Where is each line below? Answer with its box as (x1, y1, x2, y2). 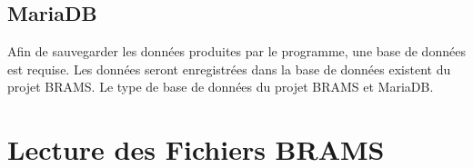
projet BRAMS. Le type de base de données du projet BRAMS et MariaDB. (7, 77, 434, 96)
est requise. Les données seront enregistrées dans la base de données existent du (7, 59, 451, 78)
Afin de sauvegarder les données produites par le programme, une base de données (7, 42, 466, 61)
